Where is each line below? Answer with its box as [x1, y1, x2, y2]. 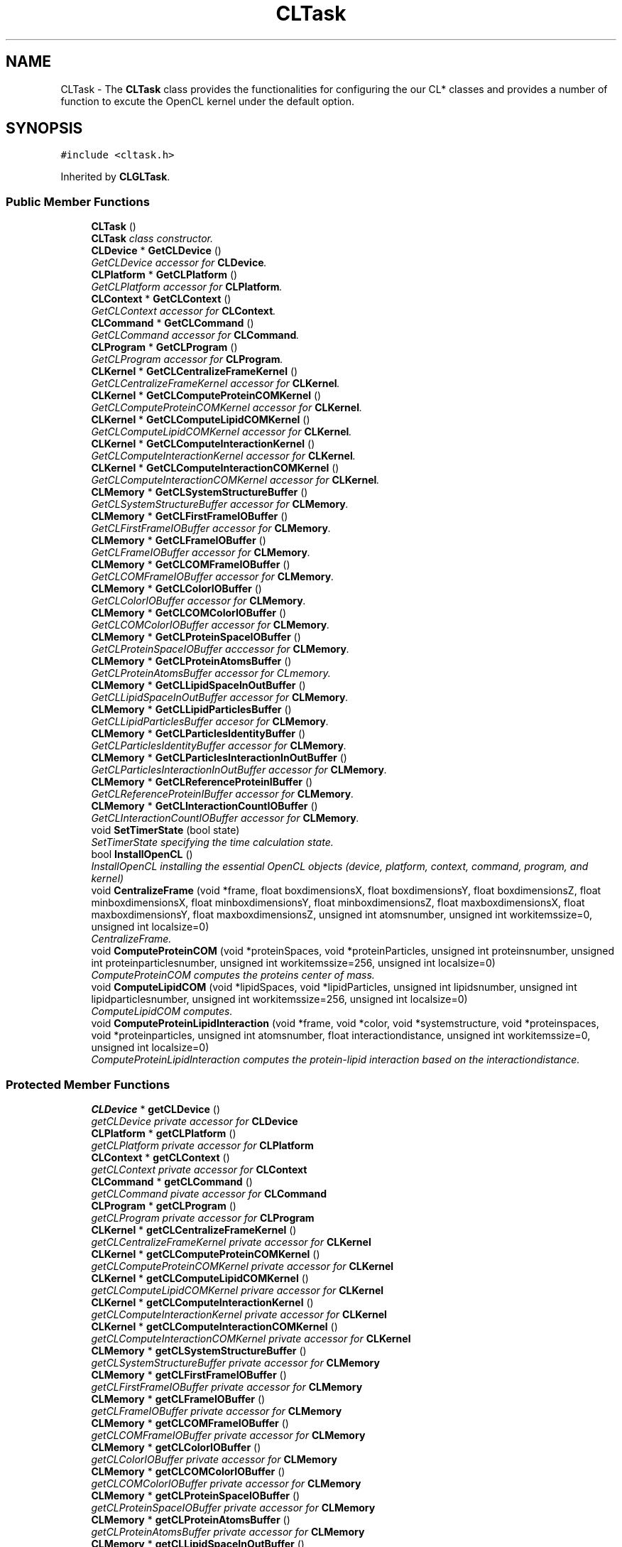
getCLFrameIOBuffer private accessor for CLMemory [91, 1404, 342, 1417]
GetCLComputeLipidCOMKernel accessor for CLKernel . [91, 425, 352, 438]
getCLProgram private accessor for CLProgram [91, 1211, 315, 1224]
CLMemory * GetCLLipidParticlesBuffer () [91, 703, 292, 716]
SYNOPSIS [6, 119, 83, 138]
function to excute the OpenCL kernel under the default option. [60, 94, 355, 107]
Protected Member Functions [6, 1077, 170, 1092]
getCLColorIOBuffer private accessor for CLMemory [91, 1453, 337, 1465]
